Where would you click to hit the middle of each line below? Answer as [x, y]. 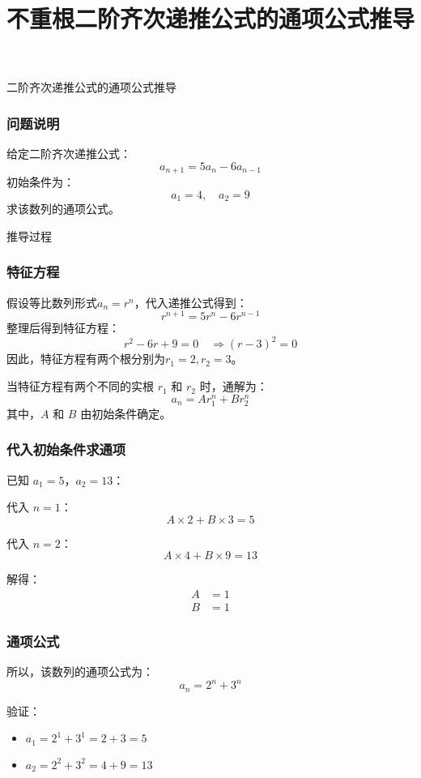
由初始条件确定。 [126, 413]
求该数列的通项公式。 [63, 209]
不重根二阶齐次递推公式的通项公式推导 [211, 18]
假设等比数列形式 [52, 302]
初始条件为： [40, 182]
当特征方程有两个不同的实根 [80, 386]
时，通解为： [234, 386]
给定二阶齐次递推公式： [69, 154]
